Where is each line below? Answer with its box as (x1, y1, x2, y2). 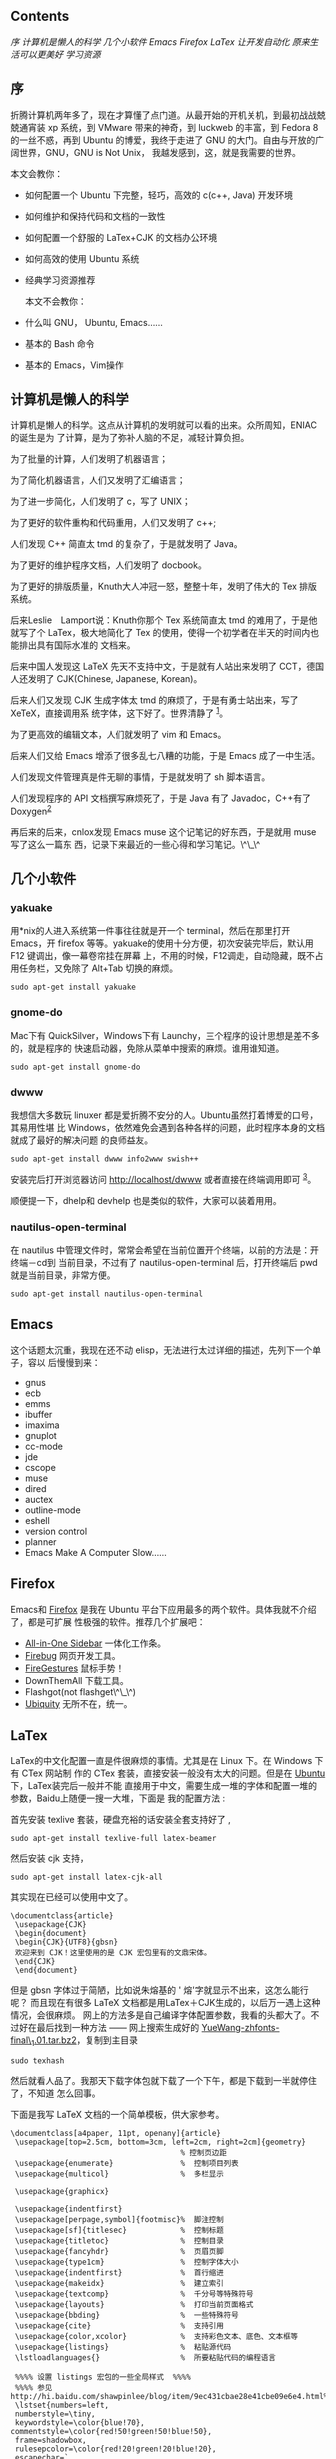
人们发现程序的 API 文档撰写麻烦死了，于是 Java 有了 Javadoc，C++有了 (10, 792, 312, 804)
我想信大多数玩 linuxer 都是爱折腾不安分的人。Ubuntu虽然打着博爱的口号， (10, 1109, 319, 1121)
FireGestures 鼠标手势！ (24, 1662, 125, 1674)
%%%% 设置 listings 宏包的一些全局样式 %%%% (14, 2372, 192, 2383)
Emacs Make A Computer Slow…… (24, 1546, 167, 1558)
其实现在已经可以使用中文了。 (10, 1891, 133, 1903)
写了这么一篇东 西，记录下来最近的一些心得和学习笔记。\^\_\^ (10, 838, 261, 850)
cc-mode (24, 1440, 63, 1452)
